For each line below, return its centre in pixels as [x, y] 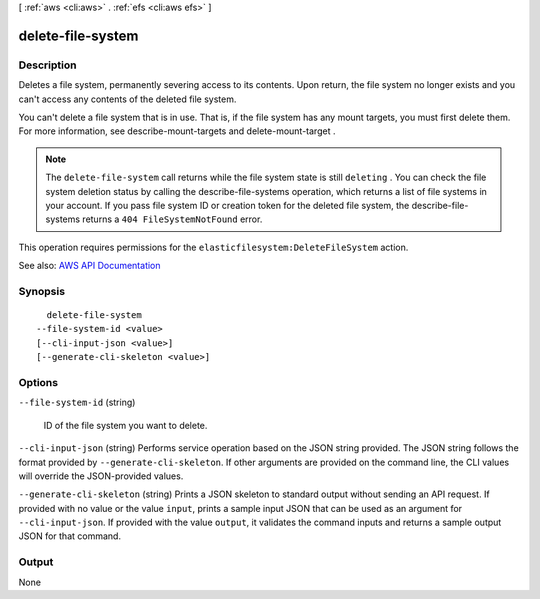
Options [38, 382]
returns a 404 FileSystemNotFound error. [172, 219]
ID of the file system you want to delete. [125, 425]
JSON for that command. [70, 536]
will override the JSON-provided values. [101, 476]
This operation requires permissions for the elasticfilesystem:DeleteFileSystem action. [213, 247]
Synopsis [41, 291]
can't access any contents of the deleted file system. [127, 99]
